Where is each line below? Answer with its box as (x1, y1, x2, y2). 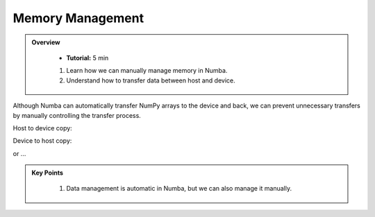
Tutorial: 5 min (66, 53, 109, 62)
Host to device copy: (12, 123, 72, 132)
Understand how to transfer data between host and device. (66, 76, 235, 85)
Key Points (31, 168, 64, 177)
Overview (31, 38, 60, 46)
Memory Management (12, 10, 144, 26)
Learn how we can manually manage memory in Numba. (66, 67, 228, 75)
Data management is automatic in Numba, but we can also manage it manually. (66, 184, 292, 193)
